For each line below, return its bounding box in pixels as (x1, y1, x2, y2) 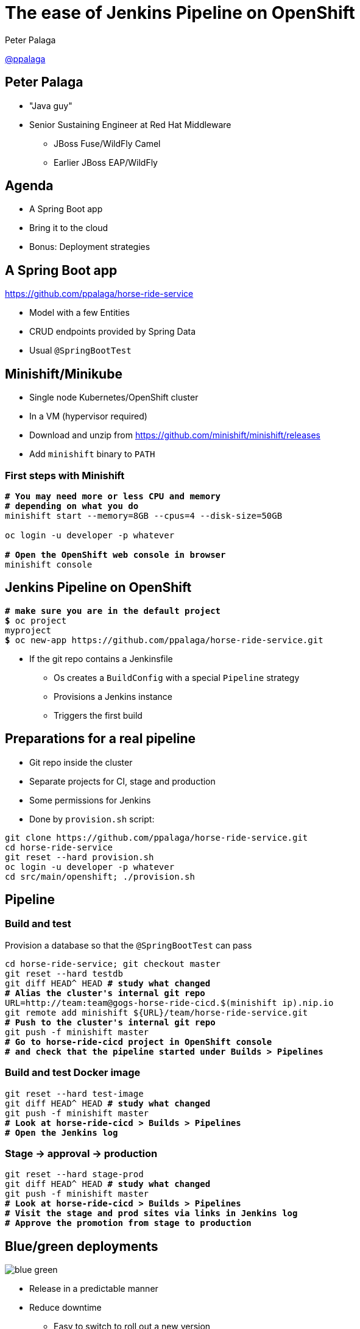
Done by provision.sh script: (29, 813, 155, 824)
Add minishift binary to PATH (29, 449, 155, 460)
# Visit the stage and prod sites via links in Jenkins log (5, 1208, 298, 1219)
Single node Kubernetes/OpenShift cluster (29, 392, 199, 403)
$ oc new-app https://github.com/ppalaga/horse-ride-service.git (5, 635, 323, 645)
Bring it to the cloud (29, 223, 108, 233)
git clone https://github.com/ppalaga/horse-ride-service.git (5, 832, 308, 843)
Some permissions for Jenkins (29, 794, 151, 805)
